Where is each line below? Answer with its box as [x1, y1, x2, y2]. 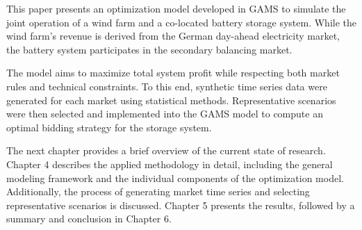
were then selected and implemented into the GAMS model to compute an [6, 106, 323, 121]
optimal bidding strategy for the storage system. [6, 120, 212, 134]
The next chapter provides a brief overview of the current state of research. [6, 143, 326, 158]
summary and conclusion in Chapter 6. [6, 211, 172, 226]
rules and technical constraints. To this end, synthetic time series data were [6, 79, 327, 93]
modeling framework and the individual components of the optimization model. [6, 170, 344, 185]
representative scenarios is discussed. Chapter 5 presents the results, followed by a [6, 197, 355, 212]
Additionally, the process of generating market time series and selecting [6, 184, 310, 199]
